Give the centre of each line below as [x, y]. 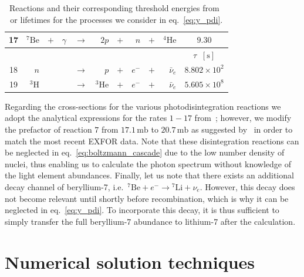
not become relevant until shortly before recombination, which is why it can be [147, 198]
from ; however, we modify [243, 118]
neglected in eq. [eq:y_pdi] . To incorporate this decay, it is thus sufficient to [142, 210]
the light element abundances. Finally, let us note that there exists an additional [149, 175]
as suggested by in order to [242, 129]
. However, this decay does [247, 186]
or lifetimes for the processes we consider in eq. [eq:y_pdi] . [116, 19]
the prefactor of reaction [48, 129]
